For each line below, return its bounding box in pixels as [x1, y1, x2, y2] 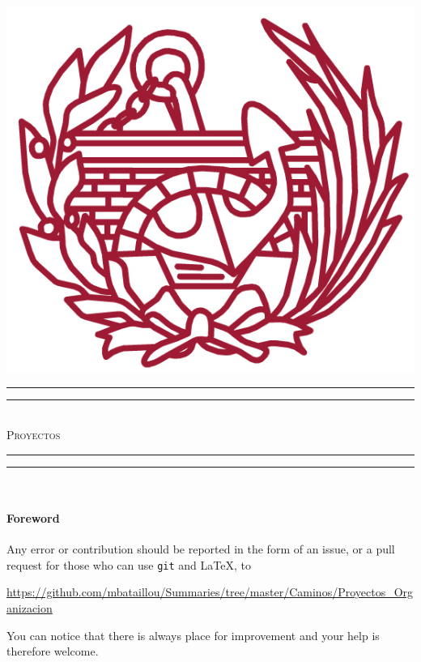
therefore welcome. [6, 643, 99, 660]
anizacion [6, 600, 53, 616]
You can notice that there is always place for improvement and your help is [6, 626, 380, 643]
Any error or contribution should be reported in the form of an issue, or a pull [6, 540, 395, 557]
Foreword [6, 509, 60, 526]
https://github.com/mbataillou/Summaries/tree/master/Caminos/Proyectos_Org [6, 583, 414, 600]
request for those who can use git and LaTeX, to [6, 556, 251, 573]
